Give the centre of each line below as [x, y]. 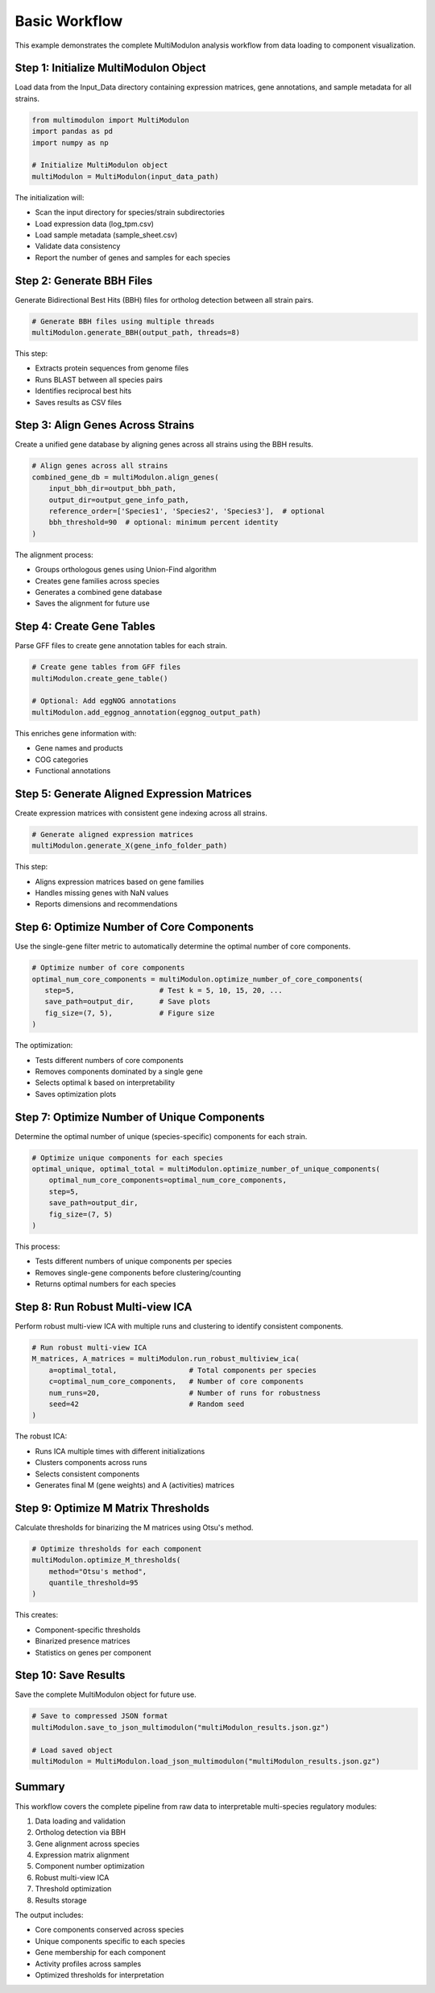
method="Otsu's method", [98, 1571]
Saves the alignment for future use [93, 603]
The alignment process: [54, 555]
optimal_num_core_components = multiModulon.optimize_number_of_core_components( [198, 979]
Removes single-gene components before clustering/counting [138, 1272]
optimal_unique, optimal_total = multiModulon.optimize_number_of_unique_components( [206, 1169]
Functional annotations [73, 770]
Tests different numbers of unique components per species [134, 1261]
